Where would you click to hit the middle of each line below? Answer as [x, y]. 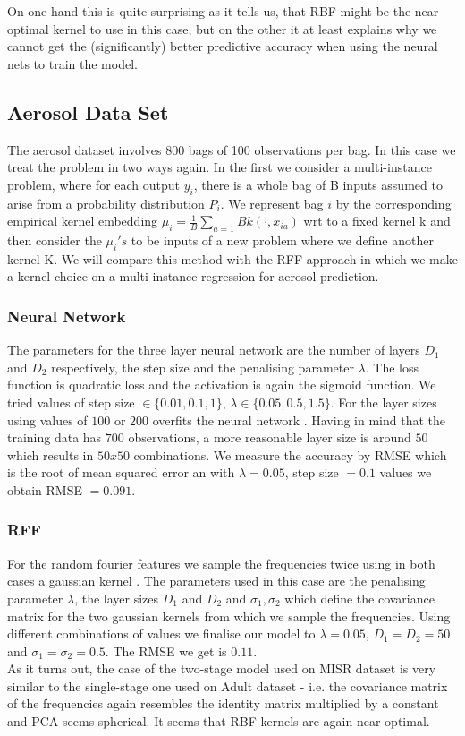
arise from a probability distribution [106, 203]
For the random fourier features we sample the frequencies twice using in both [221, 563]
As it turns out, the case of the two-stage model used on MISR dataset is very [222, 668]
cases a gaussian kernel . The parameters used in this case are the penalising [216, 581]
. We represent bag [272, 203]
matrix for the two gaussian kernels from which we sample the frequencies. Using [229, 616]
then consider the [55, 240]
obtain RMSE [45, 489]
